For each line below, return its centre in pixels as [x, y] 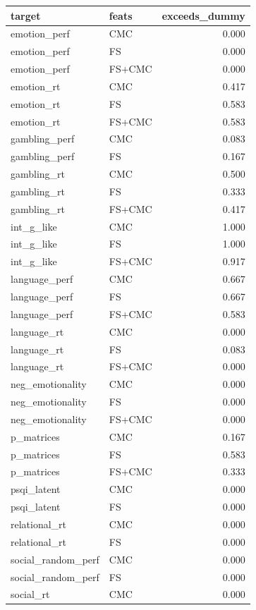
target [26, 15]
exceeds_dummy [203, 15]
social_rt [30, 594]
